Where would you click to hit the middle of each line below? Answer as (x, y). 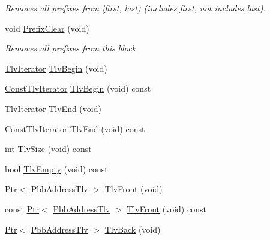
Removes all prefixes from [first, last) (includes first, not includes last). (135, 8)
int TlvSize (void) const (48, 149)
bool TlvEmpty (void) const (56, 168)
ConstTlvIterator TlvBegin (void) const (78, 88)
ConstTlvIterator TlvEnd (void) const (75, 128)
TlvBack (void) (133, 229)
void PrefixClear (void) (47, 28)
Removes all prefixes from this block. (72, 48)
